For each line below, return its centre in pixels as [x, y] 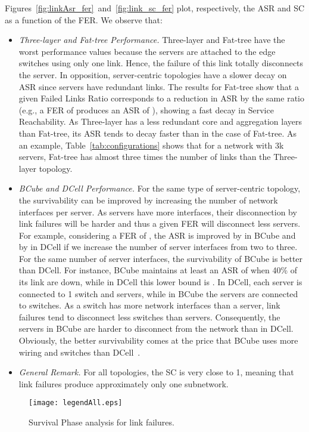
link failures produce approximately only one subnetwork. [124, 383]
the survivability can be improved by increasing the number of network [148, 200]
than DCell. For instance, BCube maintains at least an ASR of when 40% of [158, 270]
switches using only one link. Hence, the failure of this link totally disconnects [161, 63]
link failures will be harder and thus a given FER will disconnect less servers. [160, 223]
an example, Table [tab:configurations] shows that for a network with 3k [151, 145]
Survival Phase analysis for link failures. [102, 422]
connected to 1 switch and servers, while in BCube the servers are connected [158, 293]
